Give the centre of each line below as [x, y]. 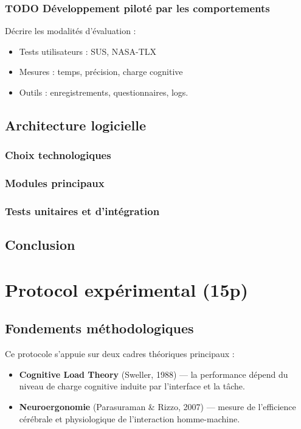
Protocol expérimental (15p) [126, 289]
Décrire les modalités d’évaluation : [71, 31]
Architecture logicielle [75, 125]
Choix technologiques [58, 155]
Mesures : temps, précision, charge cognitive [101, 72]
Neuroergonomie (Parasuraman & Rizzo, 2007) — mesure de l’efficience [157, 407]
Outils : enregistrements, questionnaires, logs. [104, 92]
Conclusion [40, 245]
